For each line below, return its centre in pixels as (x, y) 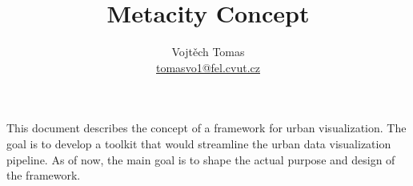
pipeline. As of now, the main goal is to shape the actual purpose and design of (201, 159)
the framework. (44, 175)
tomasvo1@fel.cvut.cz (208, 67)
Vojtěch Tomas (208, 52)
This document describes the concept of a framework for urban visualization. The (206, 128)
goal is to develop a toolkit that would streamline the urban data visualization (199, 143)
